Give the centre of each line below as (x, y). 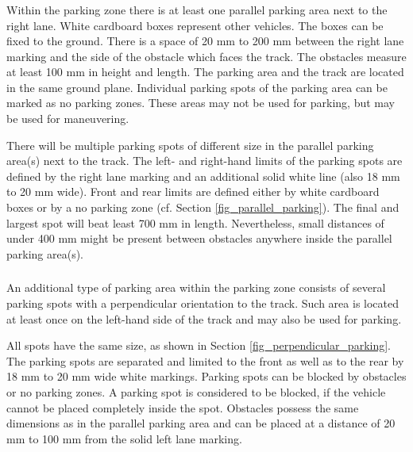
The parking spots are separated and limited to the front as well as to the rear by (205, 360)
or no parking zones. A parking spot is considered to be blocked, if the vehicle (196, 391)
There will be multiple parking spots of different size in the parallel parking (190, 145)
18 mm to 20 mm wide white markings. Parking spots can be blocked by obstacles (206, 376)
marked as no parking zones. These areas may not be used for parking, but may (201, 103)
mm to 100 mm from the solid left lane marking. (124, 438)
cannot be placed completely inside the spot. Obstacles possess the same (183, 407)
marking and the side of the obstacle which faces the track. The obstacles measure (206, 56)
